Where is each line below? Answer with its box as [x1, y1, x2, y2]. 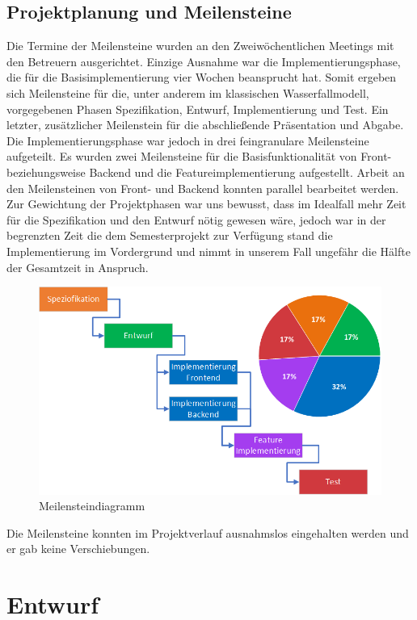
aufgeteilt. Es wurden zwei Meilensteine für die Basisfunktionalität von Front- [6, 148, 392, 165]
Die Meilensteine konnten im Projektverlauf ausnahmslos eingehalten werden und [6, 524, 409, 541]
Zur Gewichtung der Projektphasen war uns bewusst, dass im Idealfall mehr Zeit [6, 195, 406, 212]
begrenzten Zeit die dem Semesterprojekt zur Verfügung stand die [6, 227, 333, 244]
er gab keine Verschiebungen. [6, 540, 150, 557]
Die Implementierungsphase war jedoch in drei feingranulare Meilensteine [6, 132, 369, 149]
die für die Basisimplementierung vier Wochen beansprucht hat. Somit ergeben [6, 69, 397, 86]
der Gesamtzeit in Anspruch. [6, 258, 149, 275]
